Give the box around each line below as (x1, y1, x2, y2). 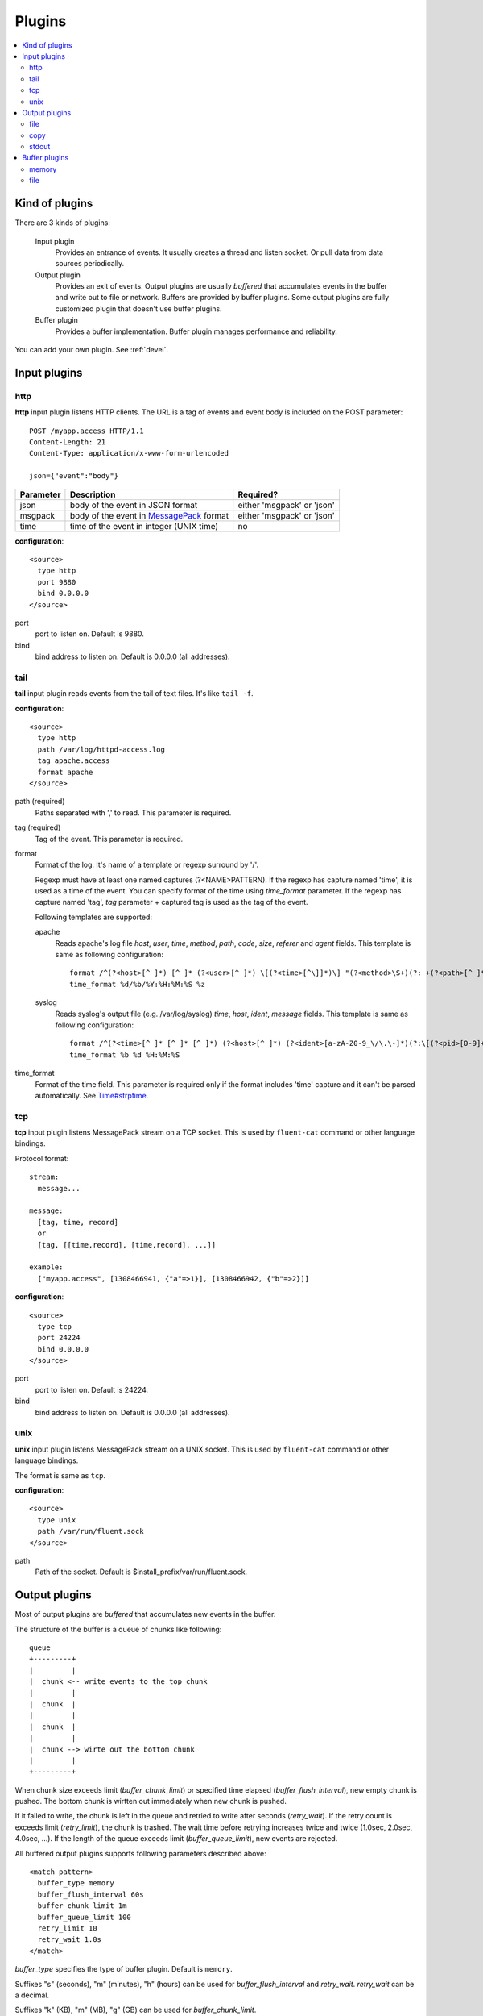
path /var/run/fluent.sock (37, 1527, 144, 1536)
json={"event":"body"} (29, 472, 119, 481)
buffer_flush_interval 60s (37, 1889, 144, 1899)
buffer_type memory (37, 1879, 114, 1888)
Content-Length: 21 (29, 437, 106, 447)
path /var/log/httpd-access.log (37, 744, 165, 754)
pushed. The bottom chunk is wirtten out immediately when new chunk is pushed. (14, 1797, 287, 1806)
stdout (29, 142, 51, 152)
